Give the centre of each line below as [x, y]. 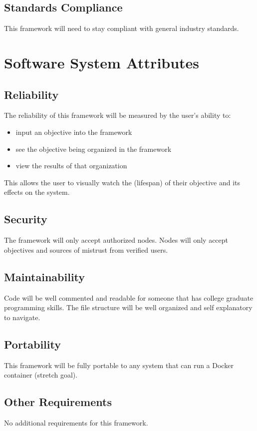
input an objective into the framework [74, 132]
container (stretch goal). [41, 375]
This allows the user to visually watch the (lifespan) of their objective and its [122, 182]
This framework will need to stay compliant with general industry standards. [122, 28]
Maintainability [45, 276]
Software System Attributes [102, 62]
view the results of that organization [71, 166]
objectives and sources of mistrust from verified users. [86, 249]
